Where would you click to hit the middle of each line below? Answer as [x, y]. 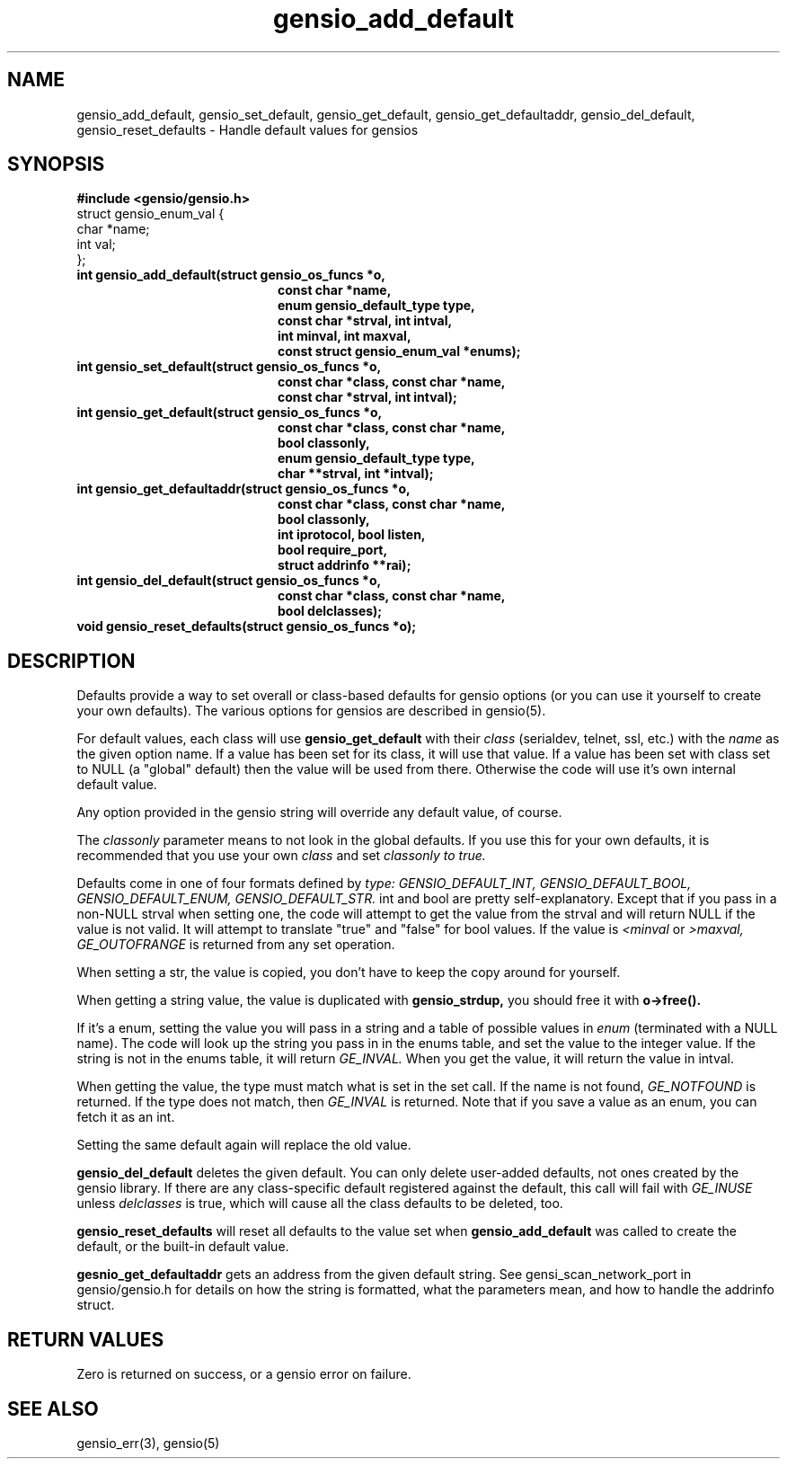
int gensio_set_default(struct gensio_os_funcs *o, [229, 367]
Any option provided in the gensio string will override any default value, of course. [319, 813]
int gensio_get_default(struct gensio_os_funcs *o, [230, 413]
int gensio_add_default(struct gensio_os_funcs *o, [231, 275]
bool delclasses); [330, 611]
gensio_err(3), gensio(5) [148, 1443]
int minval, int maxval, [345, 336]
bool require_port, [333, 550]
